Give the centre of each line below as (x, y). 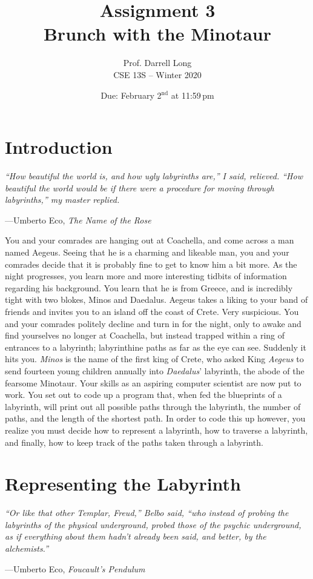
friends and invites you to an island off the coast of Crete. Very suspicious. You (152, 311)
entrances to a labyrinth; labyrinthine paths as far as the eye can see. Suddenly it (156, 347)
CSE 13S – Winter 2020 (157, 74)
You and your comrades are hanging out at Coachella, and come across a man (150, 240)
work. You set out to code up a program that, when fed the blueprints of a (143, 395)
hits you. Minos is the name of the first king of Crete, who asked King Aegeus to (154, 359)
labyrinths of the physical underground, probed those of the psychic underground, (153, 524)
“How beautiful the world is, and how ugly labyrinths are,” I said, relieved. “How (154, 176)
